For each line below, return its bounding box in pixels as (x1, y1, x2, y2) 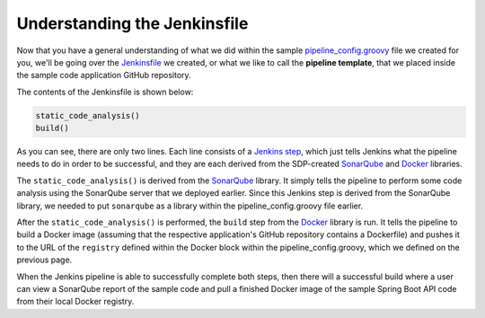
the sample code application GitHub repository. (16, 70, 192, 81)
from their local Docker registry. (16, 296, 135, 307)
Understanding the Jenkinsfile (16, 13, 249, 33)
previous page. (16, 254, 73, 265)
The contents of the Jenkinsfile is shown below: (16, 86, 194, 97)
